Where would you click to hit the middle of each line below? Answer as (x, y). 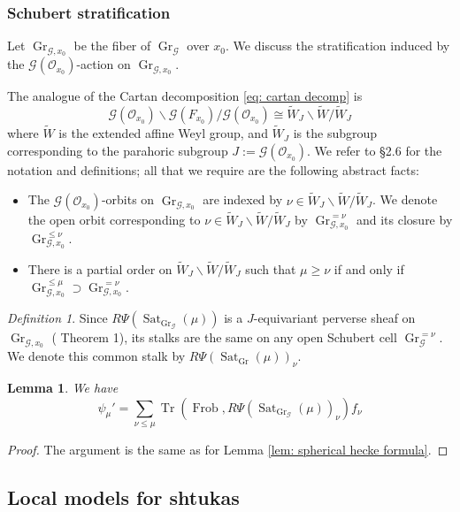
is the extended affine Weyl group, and (163, 133)
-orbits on (128, 199)
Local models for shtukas (123, 497)
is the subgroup (335, 133)
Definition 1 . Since (57, 318)
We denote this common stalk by (96, 356)
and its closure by (404, 219)
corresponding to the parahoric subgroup (118, 150)
